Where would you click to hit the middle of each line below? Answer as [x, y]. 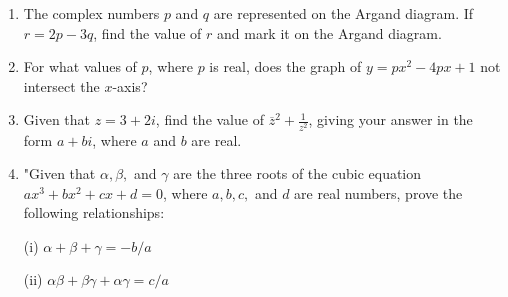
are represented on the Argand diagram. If [343, 13]
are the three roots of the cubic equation [297, 173]
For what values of [80, 66]
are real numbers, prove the [378, 192]
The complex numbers [91, 13]
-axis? [130, 85]
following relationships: [94, 212]
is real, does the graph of [285, 66]
